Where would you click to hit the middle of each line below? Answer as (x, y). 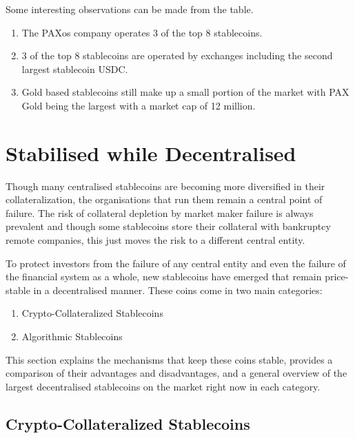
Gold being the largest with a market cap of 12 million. (139, 105)
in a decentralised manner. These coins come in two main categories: (178, 290)
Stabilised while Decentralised (151, 153)
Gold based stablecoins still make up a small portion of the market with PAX (185, 92)
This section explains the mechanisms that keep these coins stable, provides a (169, 359)
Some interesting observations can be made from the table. (130, 9)
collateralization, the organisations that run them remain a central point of (164, 199)
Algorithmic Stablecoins (72, 336)
